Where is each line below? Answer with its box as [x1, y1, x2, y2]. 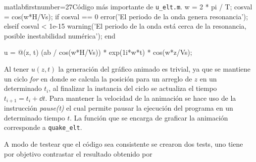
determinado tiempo [4, 112, 65, 122]
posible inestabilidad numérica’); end [4, 30, 116, 40]
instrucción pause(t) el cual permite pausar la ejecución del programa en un [4, 103, 233, 113]
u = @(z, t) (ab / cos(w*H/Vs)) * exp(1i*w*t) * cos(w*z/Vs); [4, 47, 192, 57]
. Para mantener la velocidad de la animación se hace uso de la [45, 92, 236, 103]
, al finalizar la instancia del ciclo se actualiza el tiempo [49, 83, 217, 93]
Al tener [4, 64, 29, 74]
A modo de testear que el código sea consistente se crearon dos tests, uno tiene [4, 139, 243, 149]
